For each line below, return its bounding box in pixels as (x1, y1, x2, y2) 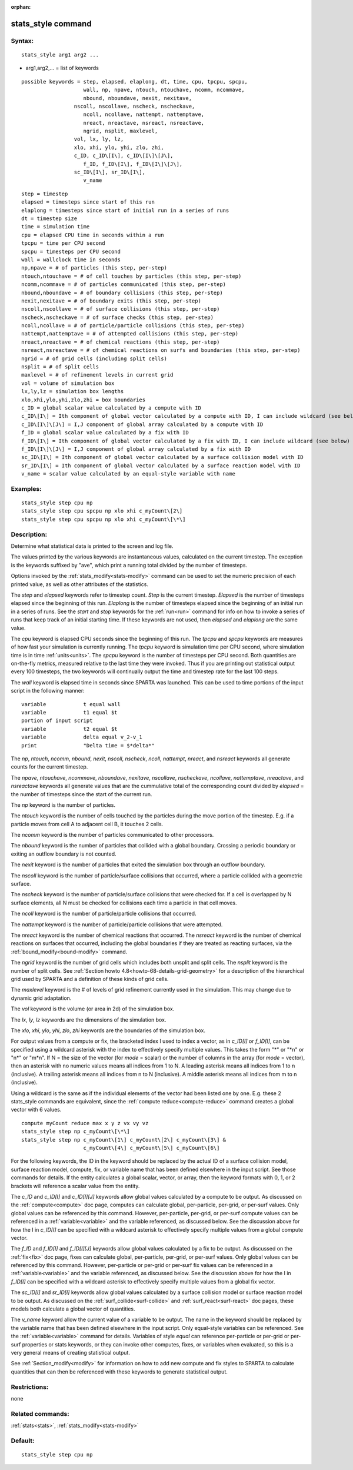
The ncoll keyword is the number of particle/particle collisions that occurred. (11, 910, 197, 917)
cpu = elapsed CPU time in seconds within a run (21, 231, 164, 238)
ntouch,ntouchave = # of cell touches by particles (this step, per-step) (21, 272, 242, 280)
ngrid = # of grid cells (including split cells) (21, 355, 168, 362)
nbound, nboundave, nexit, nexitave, (83, 95, 192, 101)
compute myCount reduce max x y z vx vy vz (21, 1120, 149, 1126)
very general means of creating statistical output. (11, 1349, 131, 1356)
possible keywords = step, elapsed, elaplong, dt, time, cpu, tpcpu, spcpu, (21, 78, 248, 85)
